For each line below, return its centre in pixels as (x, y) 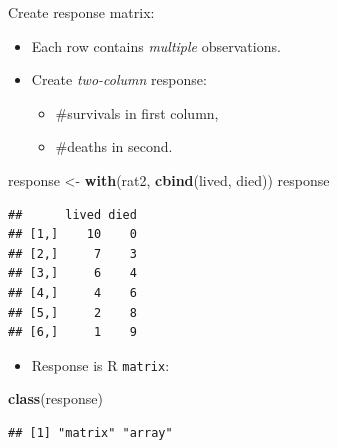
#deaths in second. (114, 146)
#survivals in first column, (137, 112)
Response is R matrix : (100, 364)
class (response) (55, 398)
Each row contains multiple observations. (156, 45)
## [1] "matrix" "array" (90, 432)
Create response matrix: (81, 12)
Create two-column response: (119, 79)
